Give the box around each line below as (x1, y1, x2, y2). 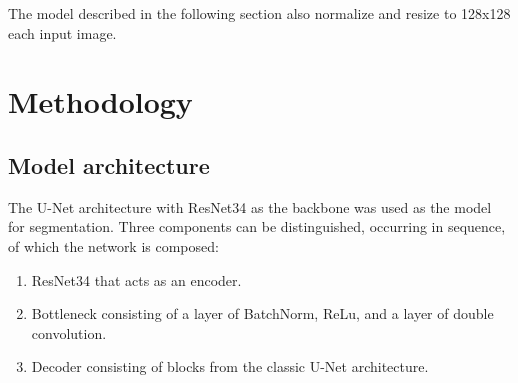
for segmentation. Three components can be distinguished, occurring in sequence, (8, 216, 506, 237)
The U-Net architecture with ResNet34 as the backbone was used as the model (8, 196, 492, 217)
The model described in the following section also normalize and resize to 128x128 (8, 3, 511, 23)
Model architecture (8, 149, 210, 180)
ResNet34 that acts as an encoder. (31, 269, 242, 290)
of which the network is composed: (8, 235, 219, 256)
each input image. (8, 22, 117, 43)
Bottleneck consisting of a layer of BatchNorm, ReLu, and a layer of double (31, 303, 494, 324)
